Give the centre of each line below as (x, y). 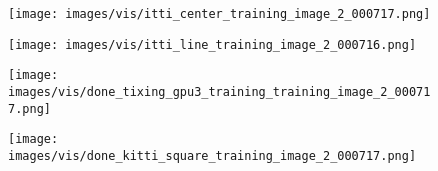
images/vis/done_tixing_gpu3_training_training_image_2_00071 (219, 91)
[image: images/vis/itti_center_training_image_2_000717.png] (219, 14)
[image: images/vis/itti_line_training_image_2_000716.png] (212, 44)
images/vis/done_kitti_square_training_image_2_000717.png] (212, 155)
